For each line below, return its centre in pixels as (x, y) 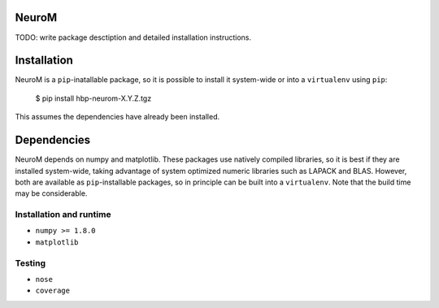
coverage (53, 291)
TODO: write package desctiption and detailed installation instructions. (133, 37)
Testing (30, 262)
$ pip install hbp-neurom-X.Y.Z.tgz (93, 98)
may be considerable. (51, 193)
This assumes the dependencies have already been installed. (117, 117)
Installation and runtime (63, 215)
